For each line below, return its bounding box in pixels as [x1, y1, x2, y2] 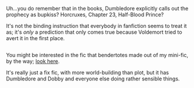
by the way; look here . [6, 58, 60, 65]
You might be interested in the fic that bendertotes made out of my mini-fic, [6, 52, 189, 59]
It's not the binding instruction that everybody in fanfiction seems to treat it [6, 23, 187, 29]
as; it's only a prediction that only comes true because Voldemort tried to [6, 29, 183, 36]
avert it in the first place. [6, 35, 65, 41]
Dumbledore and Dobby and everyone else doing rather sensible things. [6, 75, 180, 82]
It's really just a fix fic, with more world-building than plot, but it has [6, 69, 169, 76]
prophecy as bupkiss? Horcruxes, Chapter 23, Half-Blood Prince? [6, 11, 164, 18]
